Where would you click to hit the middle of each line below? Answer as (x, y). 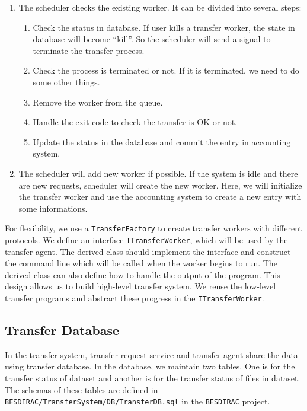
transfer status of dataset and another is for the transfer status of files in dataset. (153, 378)
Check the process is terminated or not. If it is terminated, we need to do (166, 70)
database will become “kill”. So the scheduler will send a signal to (152, 39)
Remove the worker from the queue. (98, 102)
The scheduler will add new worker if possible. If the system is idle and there (158, 173)
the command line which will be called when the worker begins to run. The (141, 263)
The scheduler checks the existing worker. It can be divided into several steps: (160, 7)
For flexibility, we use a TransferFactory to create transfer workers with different (154, 228)
